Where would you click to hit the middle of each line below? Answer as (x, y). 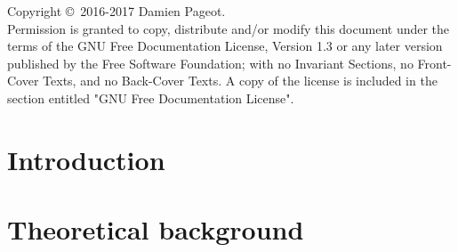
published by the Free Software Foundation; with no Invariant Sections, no (210, 63)
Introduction (86, 159)
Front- (434, 63)
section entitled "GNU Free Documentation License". (151, 98)
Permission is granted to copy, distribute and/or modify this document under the (229, 28)
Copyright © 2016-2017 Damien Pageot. (117, 11)
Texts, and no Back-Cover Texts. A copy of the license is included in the (240, 81)
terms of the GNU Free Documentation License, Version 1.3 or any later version (225, 46)
